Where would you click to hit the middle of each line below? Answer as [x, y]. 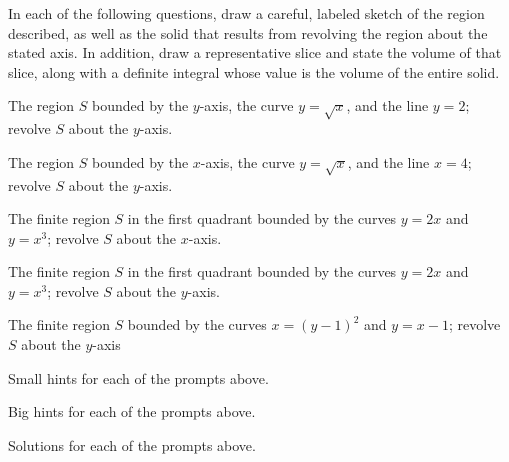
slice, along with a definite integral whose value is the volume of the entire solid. [254, 71]
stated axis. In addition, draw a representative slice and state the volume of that [255, 52]
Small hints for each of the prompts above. [138, 377]
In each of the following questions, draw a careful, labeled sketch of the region [246, 13]
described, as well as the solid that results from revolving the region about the [248, 32]
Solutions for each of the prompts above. [132, 444]
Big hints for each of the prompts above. [132, 411]
